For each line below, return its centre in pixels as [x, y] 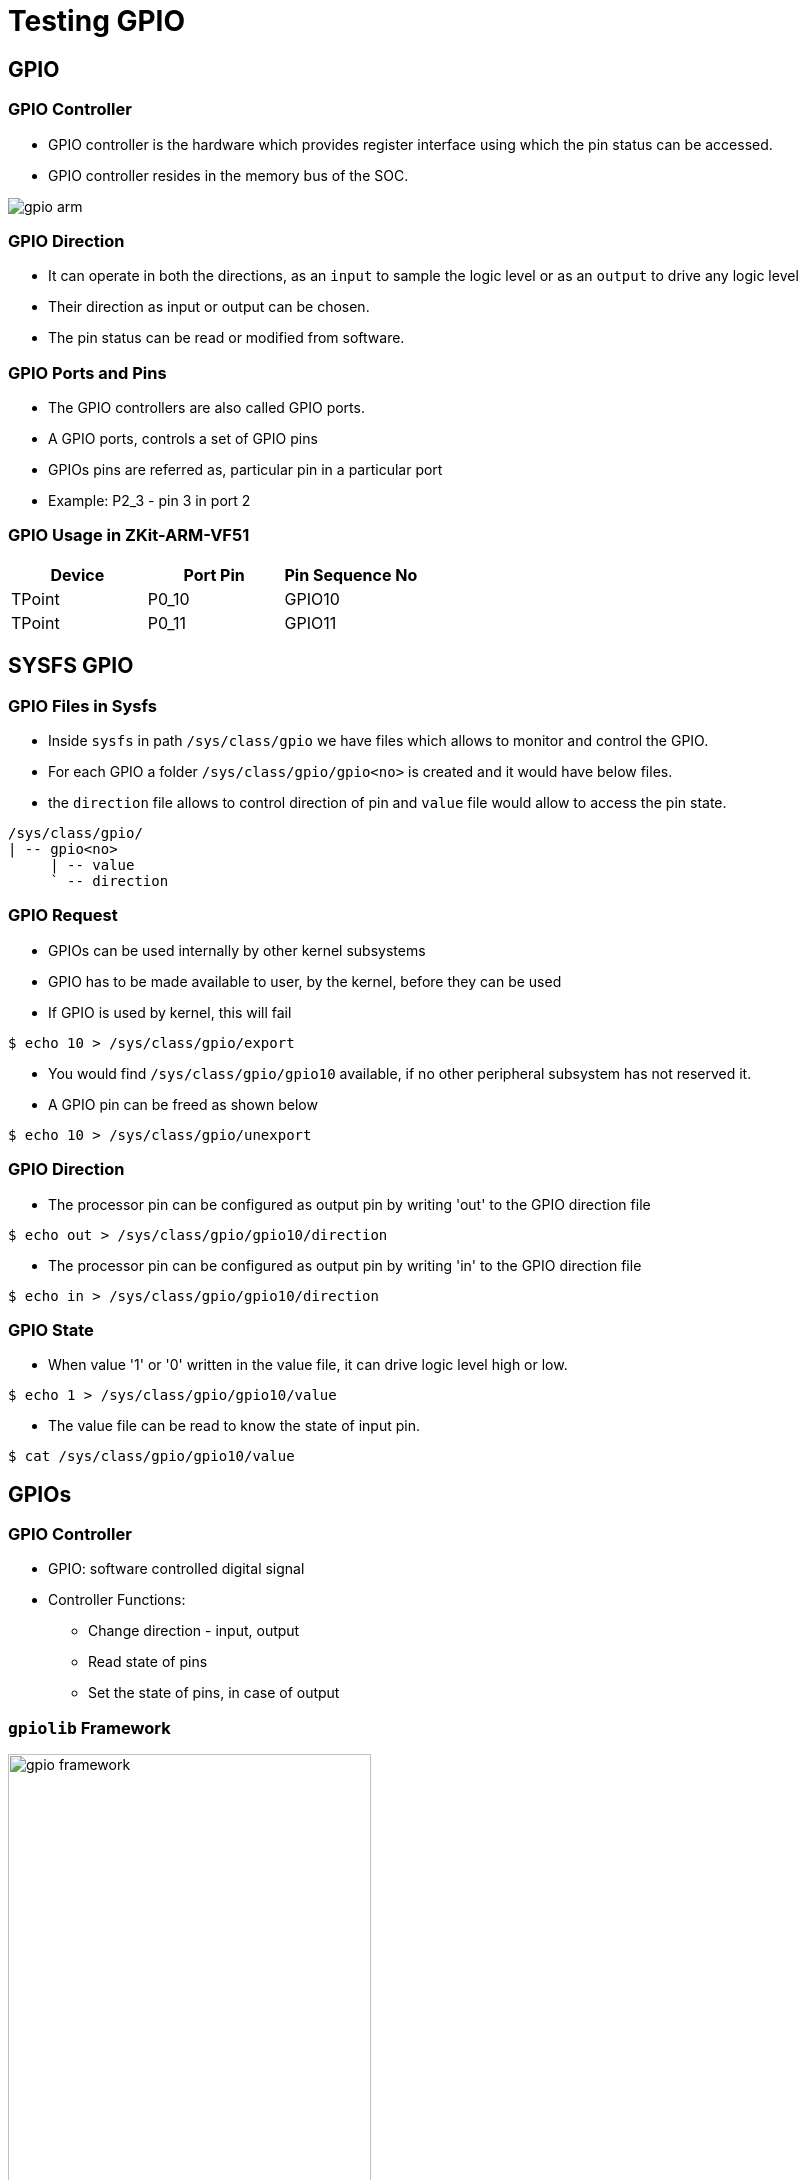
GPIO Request [63, 915]
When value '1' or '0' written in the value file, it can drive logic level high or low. [308, 1365]
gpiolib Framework [89, 1727]
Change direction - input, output [194, 1631]
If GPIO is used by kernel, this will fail [170, 1012]
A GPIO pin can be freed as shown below [183, 1104]
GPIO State [51, 1329]
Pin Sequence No [351, 574]
